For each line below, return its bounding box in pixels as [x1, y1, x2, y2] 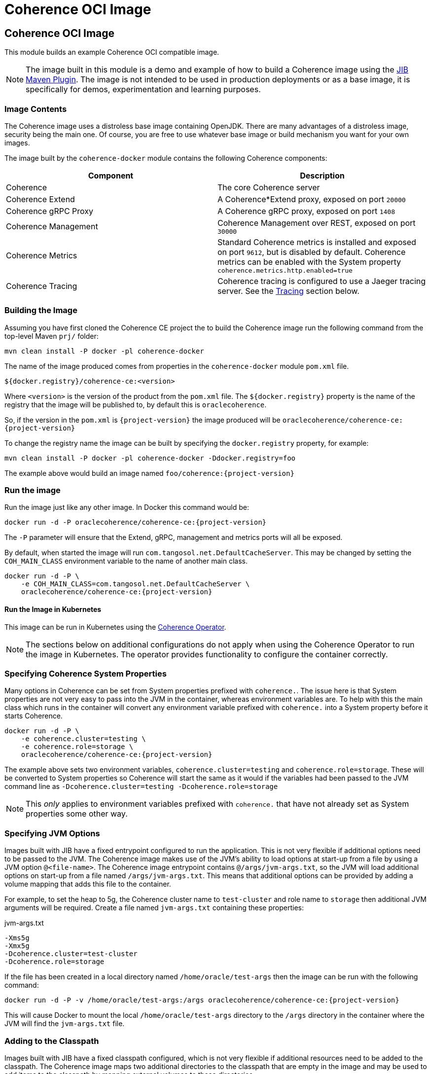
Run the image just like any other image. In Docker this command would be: [4, 503, 249, 512]
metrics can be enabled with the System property [217, 256, 401, 267]
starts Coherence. [4, 712, 63, 720]
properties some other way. [26, 809, 128, 819]
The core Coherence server [217, 182, 320, 192]
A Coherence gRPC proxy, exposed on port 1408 [217, 206, 395, 216]
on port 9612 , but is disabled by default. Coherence [217, 247, 406, 257]
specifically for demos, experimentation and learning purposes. [26, 84, 261, 95]
